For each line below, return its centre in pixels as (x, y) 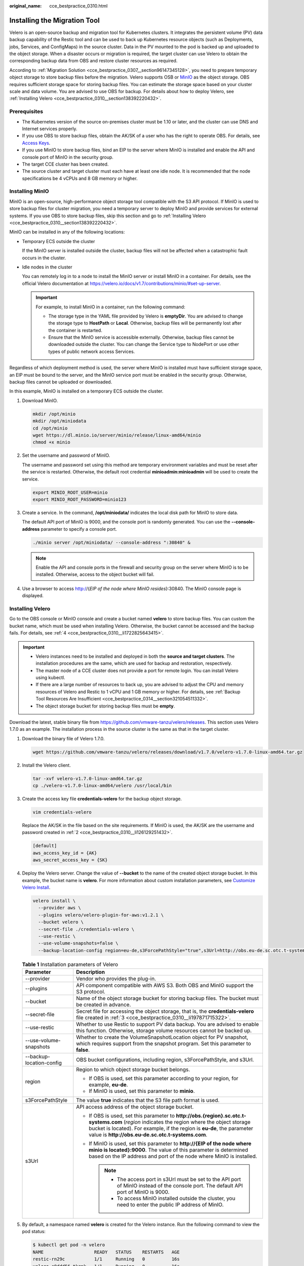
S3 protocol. (91, 992)
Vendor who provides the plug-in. (116, 979)
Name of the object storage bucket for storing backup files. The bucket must (168, 999)
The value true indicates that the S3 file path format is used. (148, 1100)
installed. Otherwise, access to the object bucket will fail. (95, 574)
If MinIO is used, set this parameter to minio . (142, 1091)
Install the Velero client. (46, 765)
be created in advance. (104, 1005)
